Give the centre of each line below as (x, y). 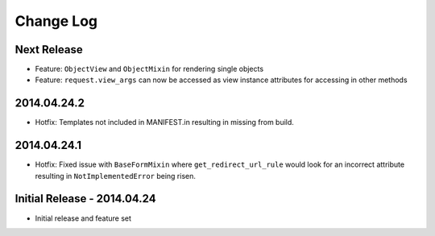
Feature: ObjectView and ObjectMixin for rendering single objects (149, 69)
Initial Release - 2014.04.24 (85, 199)
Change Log (56, 21)
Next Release (49, 50)
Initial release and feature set (83, 218)
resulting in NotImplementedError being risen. (116, 176)
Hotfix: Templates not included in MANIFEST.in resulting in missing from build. (164, 122)
